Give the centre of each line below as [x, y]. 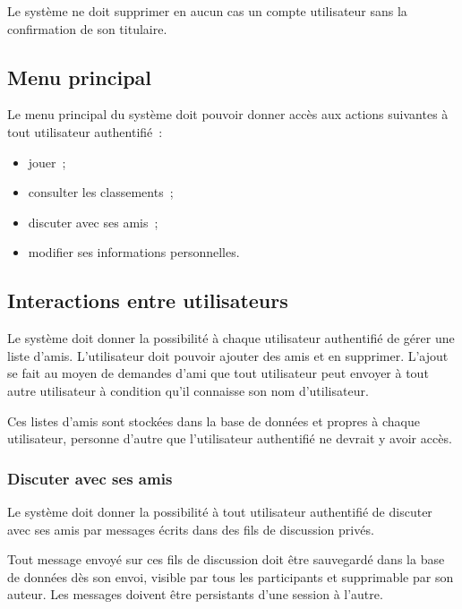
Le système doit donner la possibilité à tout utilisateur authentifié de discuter [220, 511]
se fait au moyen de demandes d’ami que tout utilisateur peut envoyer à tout [218, 373]
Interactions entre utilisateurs [148, 300]
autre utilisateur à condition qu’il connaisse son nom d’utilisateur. [188, 390]
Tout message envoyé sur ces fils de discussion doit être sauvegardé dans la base [226, 559]
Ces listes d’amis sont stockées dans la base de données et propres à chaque [214, 420]
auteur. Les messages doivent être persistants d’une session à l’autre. [195, 594]
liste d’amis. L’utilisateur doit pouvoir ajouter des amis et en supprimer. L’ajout [228, 355]
